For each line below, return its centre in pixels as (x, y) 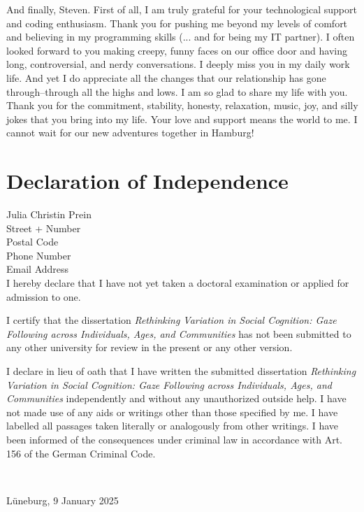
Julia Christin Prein (49, 214)
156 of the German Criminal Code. (81, 453)
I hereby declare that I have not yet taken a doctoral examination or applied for (178, 283)
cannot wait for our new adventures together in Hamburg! (130, 133)
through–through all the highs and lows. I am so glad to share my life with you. (177, 91)
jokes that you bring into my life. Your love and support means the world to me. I (182, 119)
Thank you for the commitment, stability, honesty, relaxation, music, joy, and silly (182, 105)
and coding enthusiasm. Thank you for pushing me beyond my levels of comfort (177, 23)
